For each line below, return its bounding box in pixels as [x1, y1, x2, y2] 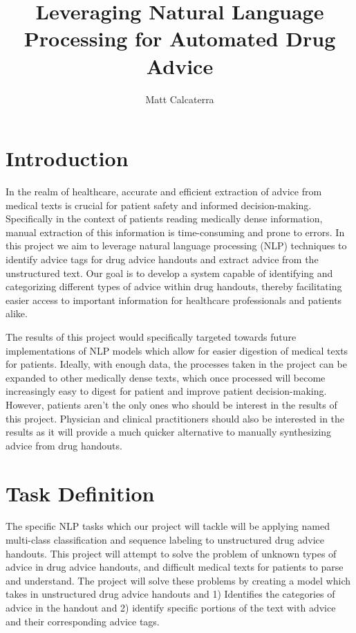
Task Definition [6, 479, 155, 507]
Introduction [6, 144, 129, 172]
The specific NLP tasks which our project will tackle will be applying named [6, 519, 330, 533]
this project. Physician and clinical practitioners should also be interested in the [6, 411, 345, 425]
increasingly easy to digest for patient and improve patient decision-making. [6, 384, 327, 398]
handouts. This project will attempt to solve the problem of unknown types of [6, 546, 337, 560]
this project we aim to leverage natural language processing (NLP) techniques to [6, 238, 347, 253]
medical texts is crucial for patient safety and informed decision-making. [6, 197, 312, 212]
